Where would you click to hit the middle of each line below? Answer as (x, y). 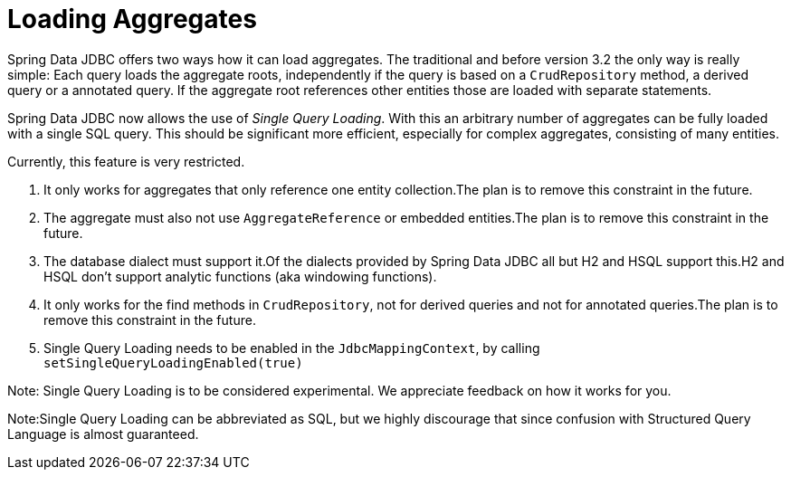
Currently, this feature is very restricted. (126, 161)
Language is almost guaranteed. (103, 434)
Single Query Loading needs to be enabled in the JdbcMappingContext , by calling (292, 348)
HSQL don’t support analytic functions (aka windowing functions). (240, 276)
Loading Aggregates (132, 19)
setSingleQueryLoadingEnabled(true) (173, 363)
